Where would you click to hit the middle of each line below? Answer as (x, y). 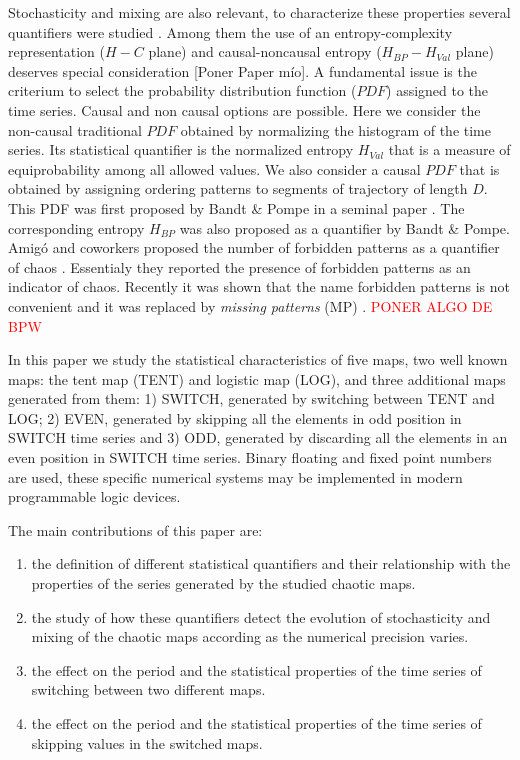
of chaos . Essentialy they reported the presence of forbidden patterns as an (239, 266)
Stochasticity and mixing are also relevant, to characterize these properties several (259, 12)
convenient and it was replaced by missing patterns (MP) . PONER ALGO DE (250, 305)
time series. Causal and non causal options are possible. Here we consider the (244, 109)
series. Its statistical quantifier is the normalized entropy (181, 149)
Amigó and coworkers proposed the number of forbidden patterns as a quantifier (254, 247)
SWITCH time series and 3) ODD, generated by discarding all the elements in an (258, 437)
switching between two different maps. (148, 689)
